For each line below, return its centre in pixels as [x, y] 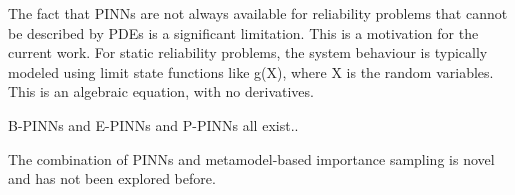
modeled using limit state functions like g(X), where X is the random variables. [251, 71]
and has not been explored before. [112, 178]
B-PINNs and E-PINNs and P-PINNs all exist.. [153, 124]
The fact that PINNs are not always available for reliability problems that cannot [258, 13]
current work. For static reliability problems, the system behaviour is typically [248, 52]
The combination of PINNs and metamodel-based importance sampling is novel [251, 158]
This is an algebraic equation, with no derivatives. [161, 91]
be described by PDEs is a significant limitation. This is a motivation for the [243, 32]
